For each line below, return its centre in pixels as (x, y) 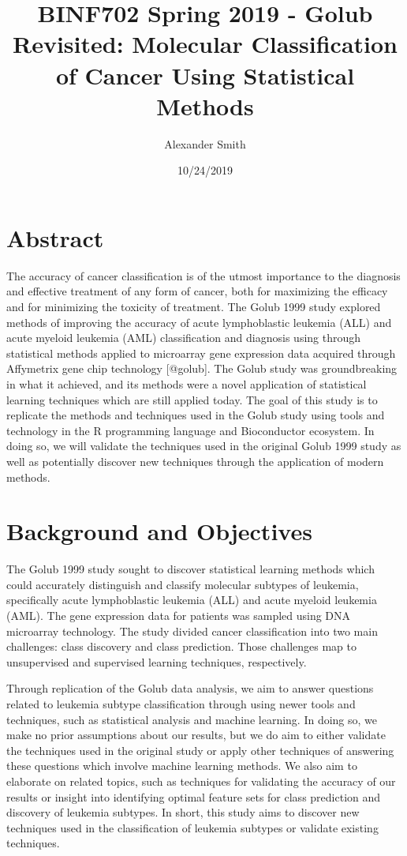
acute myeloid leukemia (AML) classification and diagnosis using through (184, 338)
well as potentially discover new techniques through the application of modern (195, 461)
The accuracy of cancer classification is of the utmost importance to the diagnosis (203, 275)
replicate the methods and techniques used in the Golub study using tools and (196, 415)
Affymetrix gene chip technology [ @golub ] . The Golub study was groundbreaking (202, 368)
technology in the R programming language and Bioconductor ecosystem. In (190, 430)
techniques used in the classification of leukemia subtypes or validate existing (192, 827)
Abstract (55, 237)
